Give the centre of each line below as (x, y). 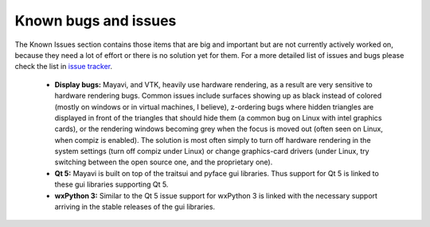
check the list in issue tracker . (64, 67)
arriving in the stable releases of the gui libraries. (135, 207)
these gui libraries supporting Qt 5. (111, 185)
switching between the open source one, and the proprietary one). (164, 162)
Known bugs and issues (96, 21)
